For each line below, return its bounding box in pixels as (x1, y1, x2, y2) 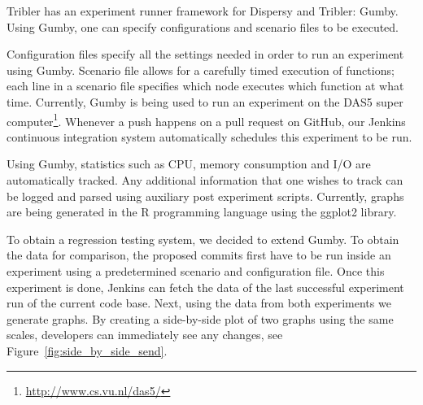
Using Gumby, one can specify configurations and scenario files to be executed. (7, 18, 399, 35)
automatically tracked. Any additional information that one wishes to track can (7, 172, 403, 188)
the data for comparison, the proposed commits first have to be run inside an (7, 246, 391, 263)
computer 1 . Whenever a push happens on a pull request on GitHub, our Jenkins (7, 110, 406, 129)
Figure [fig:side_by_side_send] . (7, 342, 168, 359)
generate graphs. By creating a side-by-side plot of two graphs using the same (7, 310, 394, 327)
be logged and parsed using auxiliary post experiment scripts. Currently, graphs (7, 187, 404, 204)
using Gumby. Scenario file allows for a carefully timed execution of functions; (7, 61, 395, 78)
